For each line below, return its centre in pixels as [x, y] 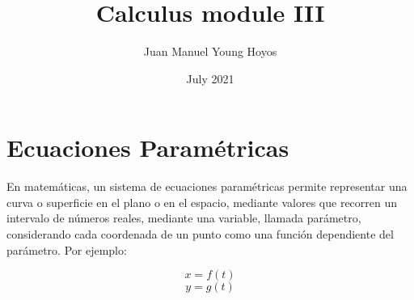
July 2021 [210, 78]
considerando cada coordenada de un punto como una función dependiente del [200, 234]
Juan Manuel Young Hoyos [210, 51]
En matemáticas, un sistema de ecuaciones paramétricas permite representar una [207, 186]
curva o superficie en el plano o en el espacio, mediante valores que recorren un [202, 202]
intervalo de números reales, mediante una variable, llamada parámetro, [184, 218]
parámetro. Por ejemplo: [67, 249]
